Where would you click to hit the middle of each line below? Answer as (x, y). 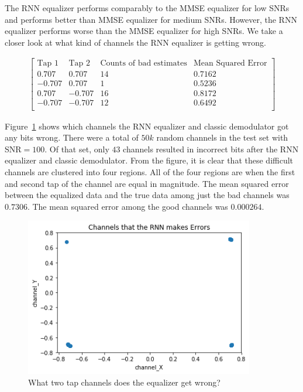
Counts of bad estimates (144, 64)
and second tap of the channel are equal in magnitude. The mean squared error (147, 183)
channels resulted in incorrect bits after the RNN (211, 149)
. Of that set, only (77, 149)
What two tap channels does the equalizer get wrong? (124, 382)
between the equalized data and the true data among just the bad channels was (147, 195)
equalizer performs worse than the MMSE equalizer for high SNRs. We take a (144, 31)
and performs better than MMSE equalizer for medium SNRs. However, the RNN (151, 19)
